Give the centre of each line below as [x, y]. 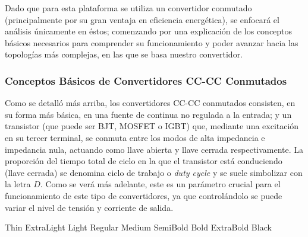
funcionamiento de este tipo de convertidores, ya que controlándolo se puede [144, 195]
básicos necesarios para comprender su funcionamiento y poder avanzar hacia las [152, 42]
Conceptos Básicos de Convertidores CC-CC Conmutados [146, 80]
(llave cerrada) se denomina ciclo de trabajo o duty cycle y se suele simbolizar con [154, 172]
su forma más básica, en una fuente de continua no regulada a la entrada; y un [148, 114]
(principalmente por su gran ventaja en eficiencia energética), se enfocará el [142, 19]
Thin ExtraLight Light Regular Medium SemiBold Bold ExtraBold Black [138, 227]
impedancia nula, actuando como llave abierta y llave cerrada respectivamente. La [154, 149]
